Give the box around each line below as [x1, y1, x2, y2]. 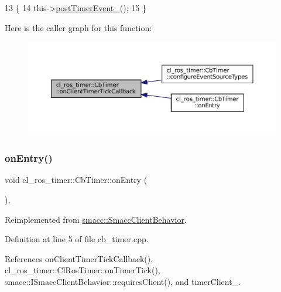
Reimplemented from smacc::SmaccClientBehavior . [5, 213, 187, 225]
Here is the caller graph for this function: [5, 21, 152, 33]
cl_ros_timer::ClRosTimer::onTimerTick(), [5, 264, 160, 276]
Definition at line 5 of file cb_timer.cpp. [5, 233, 149, 245]
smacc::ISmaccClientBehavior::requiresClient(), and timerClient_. [5, 276, 241, 288]
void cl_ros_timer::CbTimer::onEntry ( [5, 174, 148, 186]
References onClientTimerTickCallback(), [5, 252, 153, 264]
